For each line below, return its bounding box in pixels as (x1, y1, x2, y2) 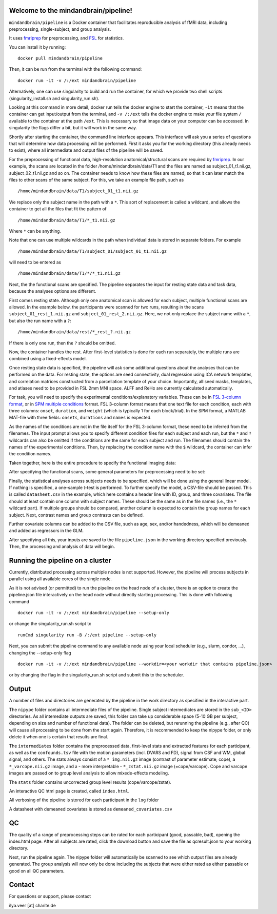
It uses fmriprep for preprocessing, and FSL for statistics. (9, 35, 124, 41)
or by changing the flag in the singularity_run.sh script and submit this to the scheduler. (9, 672, 184, 678)
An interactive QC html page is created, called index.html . (9, 788, 130, 794)
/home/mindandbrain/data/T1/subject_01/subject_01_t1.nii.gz (18, 248, 167, 254)
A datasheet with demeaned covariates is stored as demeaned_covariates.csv (9, 806, 173, 812)
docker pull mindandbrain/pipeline (18, 56, 103, 61)
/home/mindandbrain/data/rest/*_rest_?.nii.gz (18, 329, 131, 335)
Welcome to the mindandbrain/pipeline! (9, 6, 133, 15)
